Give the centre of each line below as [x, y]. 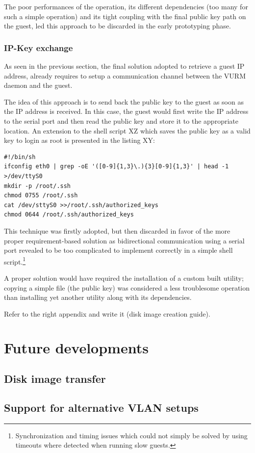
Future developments [76, 347]
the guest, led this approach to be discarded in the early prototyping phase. [117, 26]
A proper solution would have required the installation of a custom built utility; [124, 278]
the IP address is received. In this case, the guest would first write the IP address [126, 111]
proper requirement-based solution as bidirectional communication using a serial [124, 240]
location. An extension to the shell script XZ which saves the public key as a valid [127, 130]
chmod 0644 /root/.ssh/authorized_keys [69, 215]
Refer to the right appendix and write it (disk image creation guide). [107, 313]
